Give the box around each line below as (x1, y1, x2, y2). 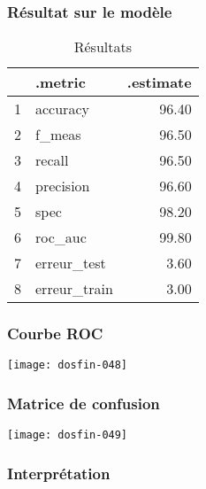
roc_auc (35, 227, 87, 248)
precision (35, 175, 90, 197)
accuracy (35, 98, 89, 120)
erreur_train (35, 278, 113, 299)
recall (35, 150, 69, 171)
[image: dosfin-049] (7, 429, 128, 442)
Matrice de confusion (7, 392, 160, 415)
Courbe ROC (7, 322, 103, 345)
